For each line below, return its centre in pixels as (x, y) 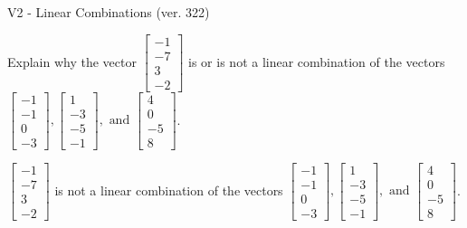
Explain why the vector (72, 61)
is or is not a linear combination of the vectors (317, 61)
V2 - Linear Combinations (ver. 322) (109, 12)
